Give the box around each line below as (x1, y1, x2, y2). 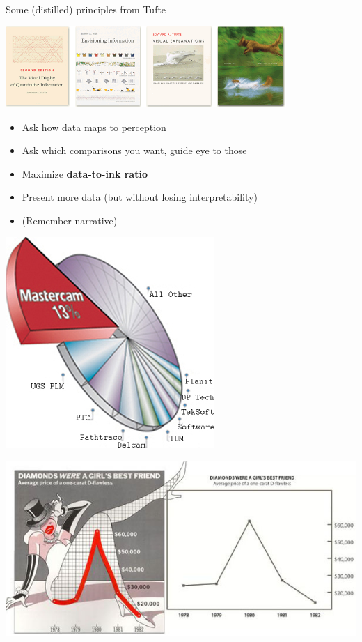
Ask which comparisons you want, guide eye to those (22, 143, 247, 158)
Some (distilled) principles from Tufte (6, 2, 166, 16)
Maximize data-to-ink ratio (22, 166, 148, 181)
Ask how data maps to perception (22, 119, 166, 134)
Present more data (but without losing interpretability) (22, 190, 258, 204)
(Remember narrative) (22, 213, 118, 227)
